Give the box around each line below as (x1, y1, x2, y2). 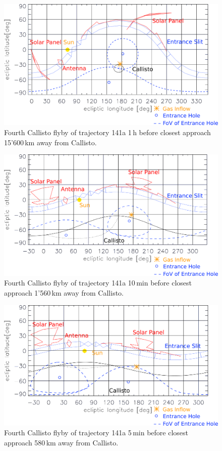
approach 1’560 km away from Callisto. (4, 288, 124, 298)
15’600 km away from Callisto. (4, 137, 97, 147)
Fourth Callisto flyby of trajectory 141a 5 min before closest (4, 427, 188, 438)
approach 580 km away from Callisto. (4, 437, 119, 447)
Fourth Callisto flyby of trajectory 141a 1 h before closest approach (4, 127, 211, 137)
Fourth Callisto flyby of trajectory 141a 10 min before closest (4, 277, 192, 288)
